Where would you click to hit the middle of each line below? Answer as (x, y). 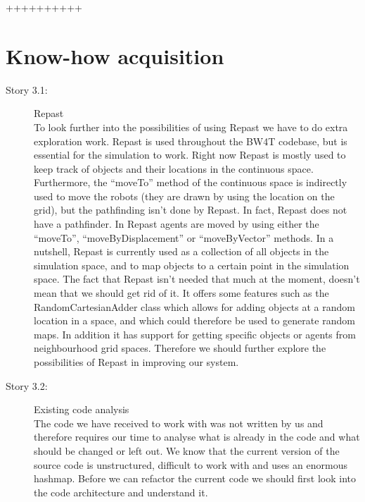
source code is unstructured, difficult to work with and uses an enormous (191, 464)
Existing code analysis (82, 409)
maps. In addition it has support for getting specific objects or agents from (195, 334)
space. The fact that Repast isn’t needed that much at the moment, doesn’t (197, 279)
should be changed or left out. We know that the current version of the (187, 450)
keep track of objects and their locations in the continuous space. (174, 168)
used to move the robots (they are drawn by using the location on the (184, 196)
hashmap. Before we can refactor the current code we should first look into (195, 478)
